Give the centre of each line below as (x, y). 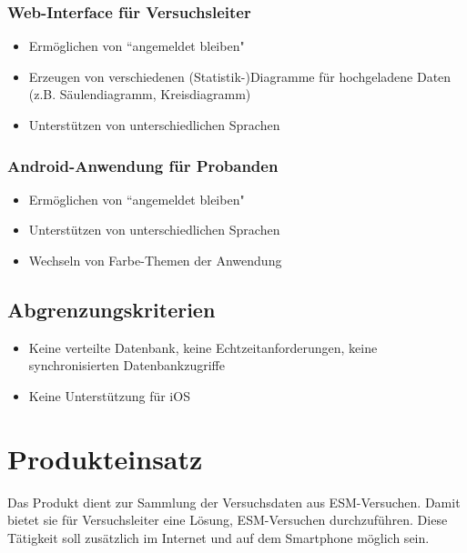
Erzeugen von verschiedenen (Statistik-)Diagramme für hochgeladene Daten (240, 76)
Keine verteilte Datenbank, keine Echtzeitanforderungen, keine (203, 347)
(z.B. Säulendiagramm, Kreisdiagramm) (140, 94)
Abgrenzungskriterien (112, 309)
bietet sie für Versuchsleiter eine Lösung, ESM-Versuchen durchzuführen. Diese (228, 520)
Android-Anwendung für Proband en (143, 165)
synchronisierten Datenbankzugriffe (127, 365)
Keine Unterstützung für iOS (109, 395)
